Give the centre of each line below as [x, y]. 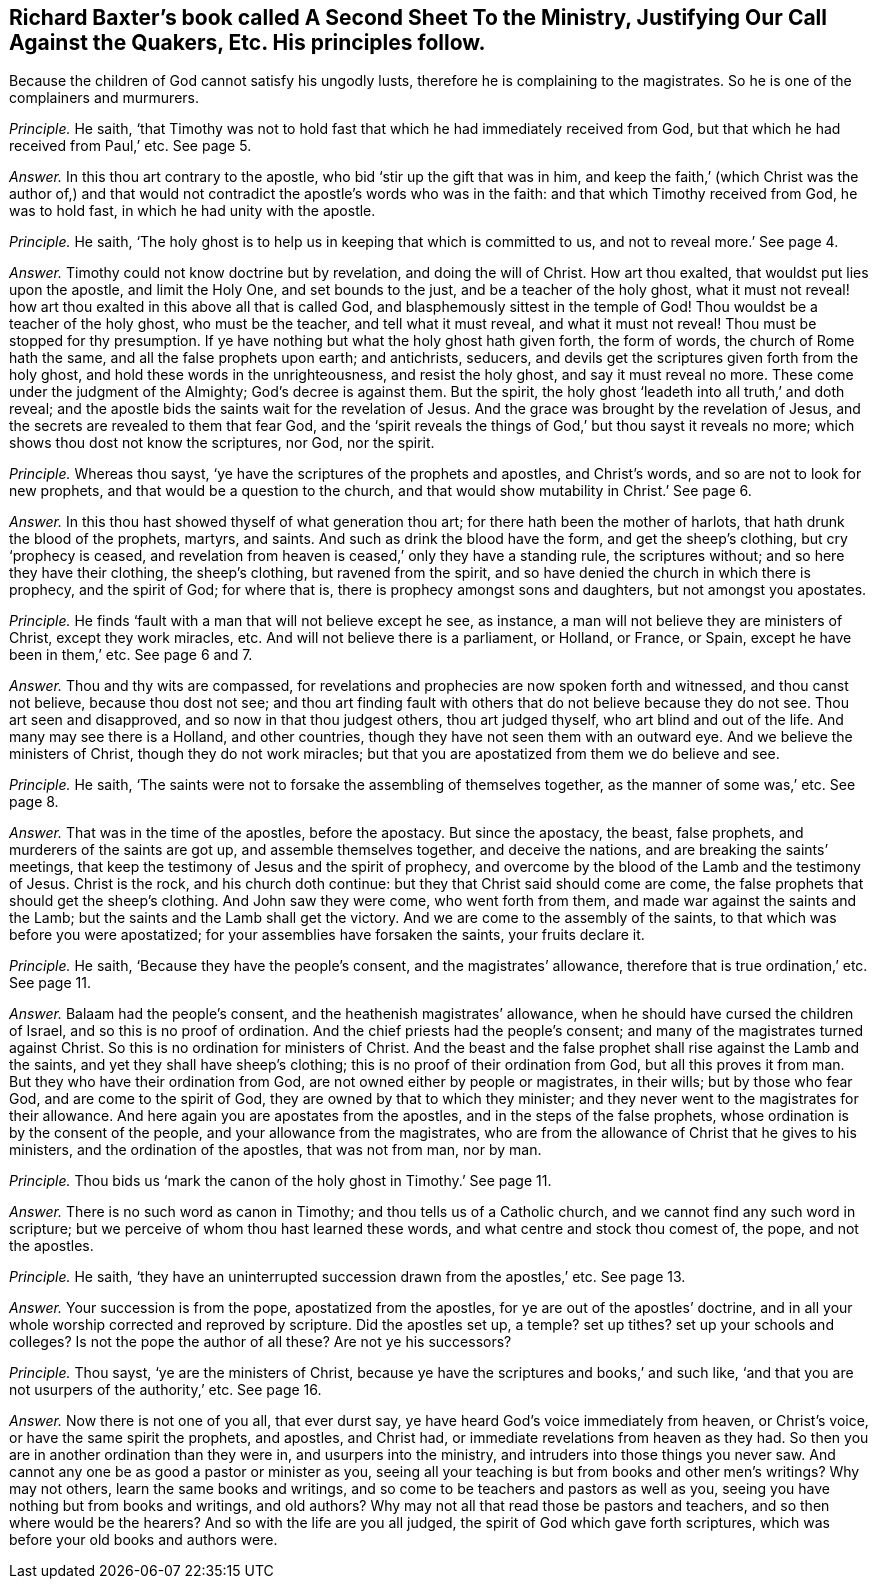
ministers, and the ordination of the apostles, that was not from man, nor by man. [275, 1150]
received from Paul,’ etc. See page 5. [130, 146]
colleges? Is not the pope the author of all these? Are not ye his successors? [260, 1342]
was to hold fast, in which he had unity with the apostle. [192, 211]
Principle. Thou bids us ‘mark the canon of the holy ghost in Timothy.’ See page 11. [280, 1181]
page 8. [34, 802]
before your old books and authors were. [143, 1540]
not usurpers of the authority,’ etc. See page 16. [165, 1390]
